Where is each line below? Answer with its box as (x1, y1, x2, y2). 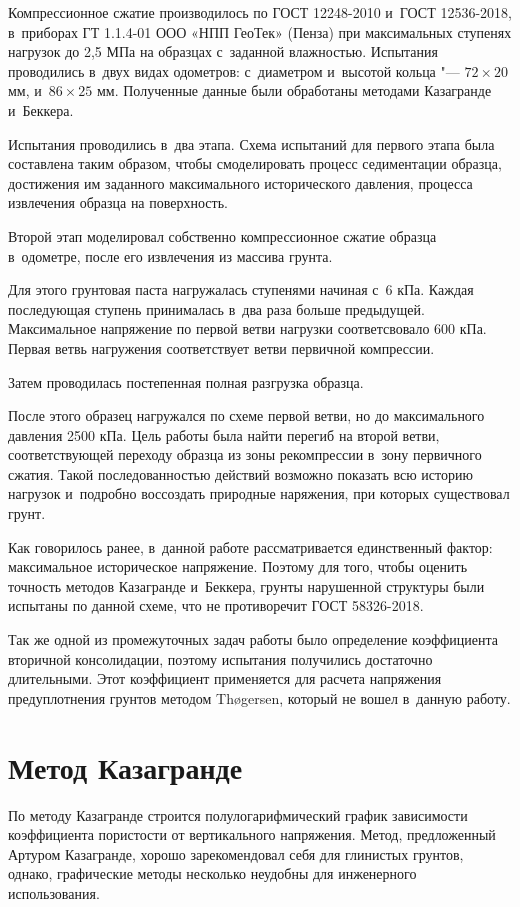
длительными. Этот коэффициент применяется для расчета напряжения (8, 668, 442, 689)
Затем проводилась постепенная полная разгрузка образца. (8, 371, 364, 392)
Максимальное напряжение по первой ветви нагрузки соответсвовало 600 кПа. (8, 318, 487, 339)
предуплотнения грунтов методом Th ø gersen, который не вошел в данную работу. (8, 687, 511, 708)
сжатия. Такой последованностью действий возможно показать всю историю (8, 463, 473, 484)
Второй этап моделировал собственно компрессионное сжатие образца (8, 225, 437, 246)
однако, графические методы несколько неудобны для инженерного (8, 863, 417, 884)
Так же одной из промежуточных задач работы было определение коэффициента (8, 629, 499, 650)
